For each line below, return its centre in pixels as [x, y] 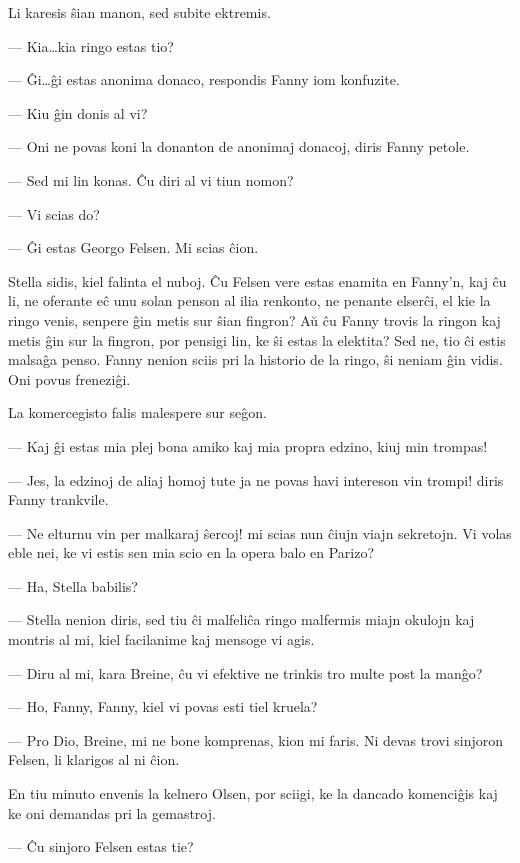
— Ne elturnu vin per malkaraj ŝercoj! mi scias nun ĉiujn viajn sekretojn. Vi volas [260, 532]
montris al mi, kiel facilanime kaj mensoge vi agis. [161, 639]
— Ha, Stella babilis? [73, 585]
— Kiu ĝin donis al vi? [78, 112]
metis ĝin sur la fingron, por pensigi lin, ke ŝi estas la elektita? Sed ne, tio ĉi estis [257, 339]
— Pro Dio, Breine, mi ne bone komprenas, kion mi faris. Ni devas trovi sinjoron [256, 739]
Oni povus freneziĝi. [69, 378]
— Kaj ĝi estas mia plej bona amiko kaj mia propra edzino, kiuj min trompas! [248, 445]
